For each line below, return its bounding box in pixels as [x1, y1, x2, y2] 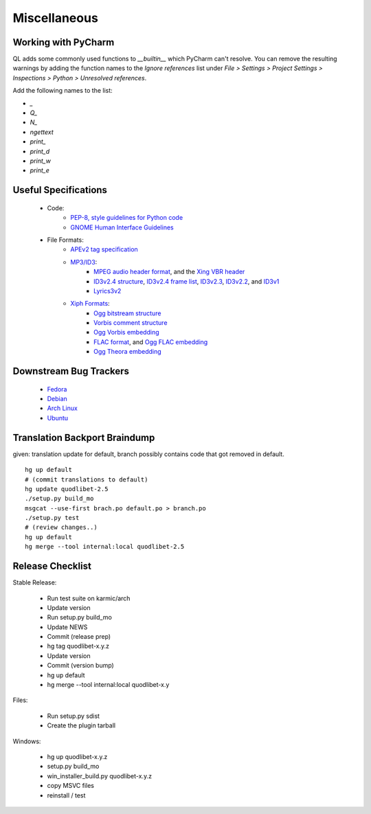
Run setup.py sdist [47, 712, 100, 720]
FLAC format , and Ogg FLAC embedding [93, 337, 208, 346]
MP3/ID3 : [70, 258, 98, 266]
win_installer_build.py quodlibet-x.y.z [47, 771, 153, 780]
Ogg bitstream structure [93, 309, 161, 317]
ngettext [30, 128, 54, 136]
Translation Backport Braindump [12, 431, 155, 443]
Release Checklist [12, 561, 92, 572]
